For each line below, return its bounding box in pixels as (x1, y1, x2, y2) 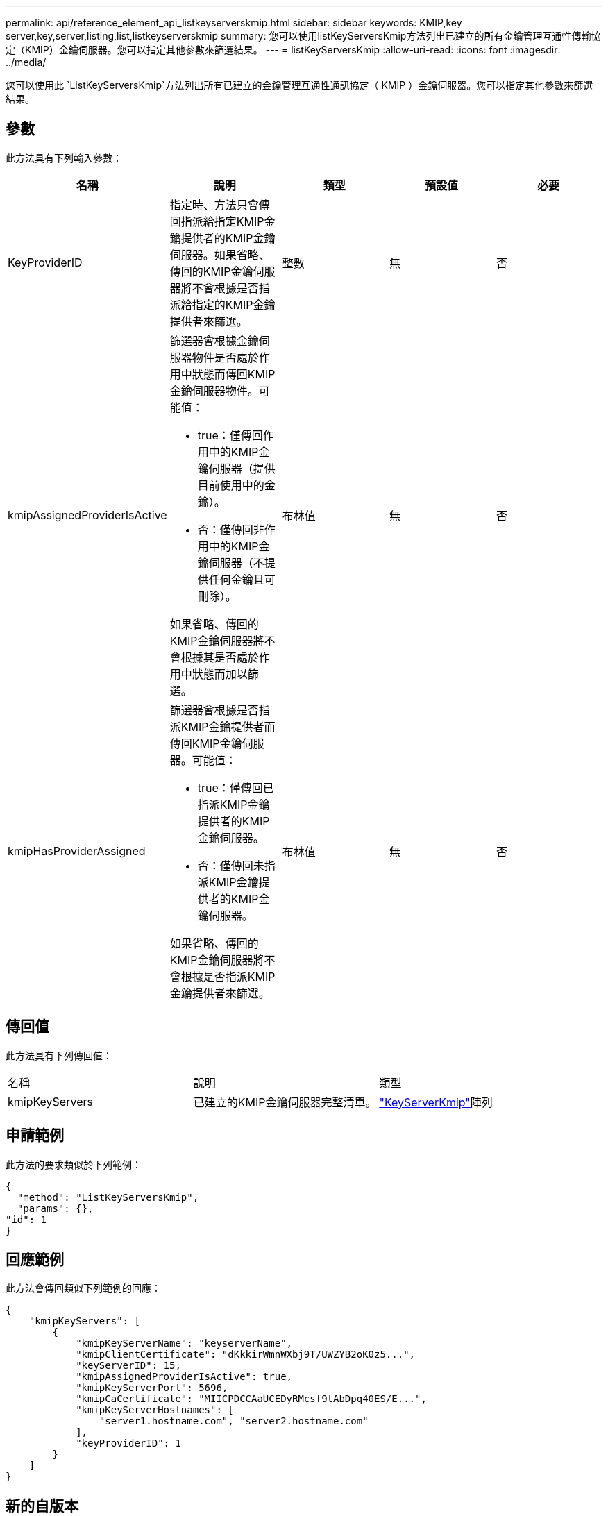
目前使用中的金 (197, 478, 276, 492)
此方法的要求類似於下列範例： (6, 1158, 142, 1170)
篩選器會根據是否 (169, 702, 259, 717)
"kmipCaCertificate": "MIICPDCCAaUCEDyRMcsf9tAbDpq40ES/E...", (76, 1393, 427, 1405)
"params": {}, (17, 1202, 94, 1214)
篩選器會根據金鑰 (169, 333, 259, 348)
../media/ (6, 56, 47, 68)
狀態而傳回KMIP (192, 367, 276, 381)
